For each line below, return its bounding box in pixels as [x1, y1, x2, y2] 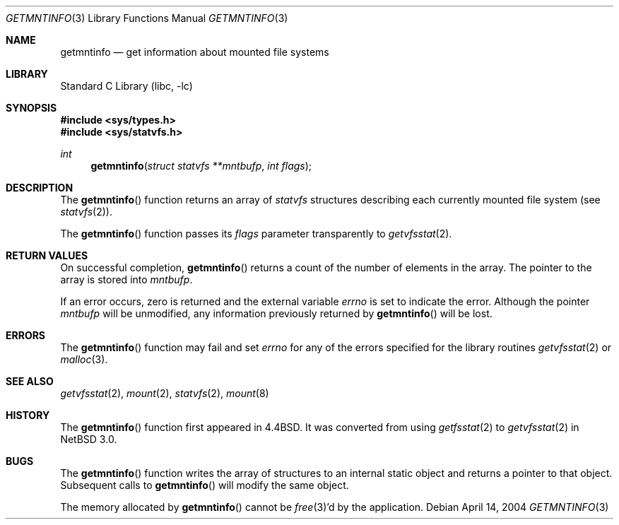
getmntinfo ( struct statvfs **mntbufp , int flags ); [90, 160, 312, 172]
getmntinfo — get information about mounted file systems [60, 46, 329, 58]
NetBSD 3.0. [60, 433, 117, 445]
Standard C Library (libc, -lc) [60, 80, 193, 92]
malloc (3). [60, 353, 108, 365]
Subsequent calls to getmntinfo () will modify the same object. [60, 479, 349, 491]
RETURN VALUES [6, 249, 88, 261]
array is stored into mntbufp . [60, 273, 193, 285]
